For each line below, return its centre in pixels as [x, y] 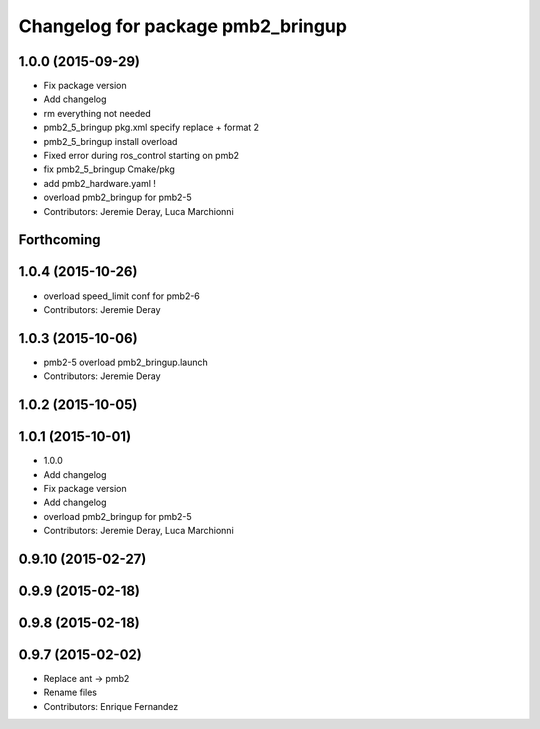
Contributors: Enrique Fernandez [111, 706]
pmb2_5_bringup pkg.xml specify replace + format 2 [151, 127]
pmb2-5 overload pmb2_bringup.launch [126, 362]
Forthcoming [59, 240]
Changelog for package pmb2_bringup [182, 26]
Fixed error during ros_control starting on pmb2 [141, 156]
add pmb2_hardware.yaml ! [100, 183]
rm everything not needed [97, 113]
